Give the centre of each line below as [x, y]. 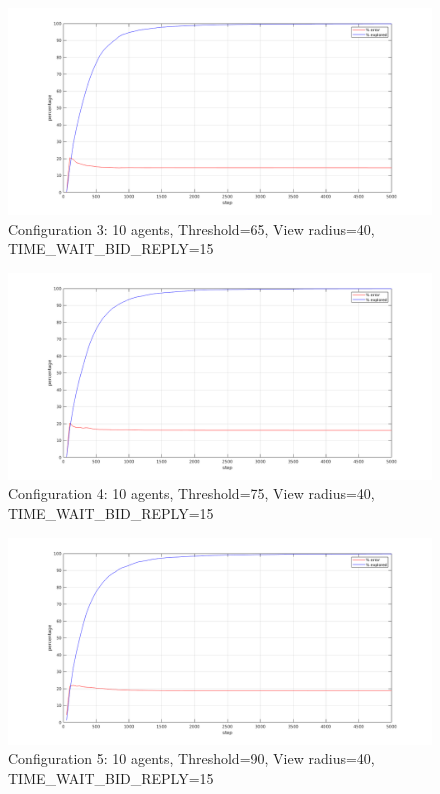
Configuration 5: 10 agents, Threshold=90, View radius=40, [191, 758]
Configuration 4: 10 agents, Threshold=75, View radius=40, [191, 493]
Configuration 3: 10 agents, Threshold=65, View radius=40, [191, 228]
